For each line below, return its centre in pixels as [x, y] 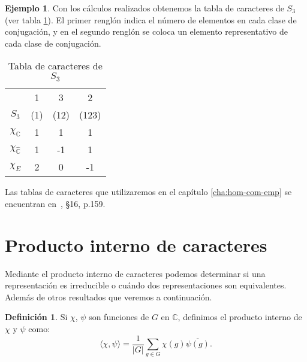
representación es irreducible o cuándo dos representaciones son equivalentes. [146, 285]
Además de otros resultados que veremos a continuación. [109, 296]
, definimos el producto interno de [240, 317]
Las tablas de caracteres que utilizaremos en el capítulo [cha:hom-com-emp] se [148, 192]
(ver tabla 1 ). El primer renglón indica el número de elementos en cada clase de [151, 19]
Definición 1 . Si [36, 317]
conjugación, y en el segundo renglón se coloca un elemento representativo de [147, 31]
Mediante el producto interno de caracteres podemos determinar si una [135, 273]
